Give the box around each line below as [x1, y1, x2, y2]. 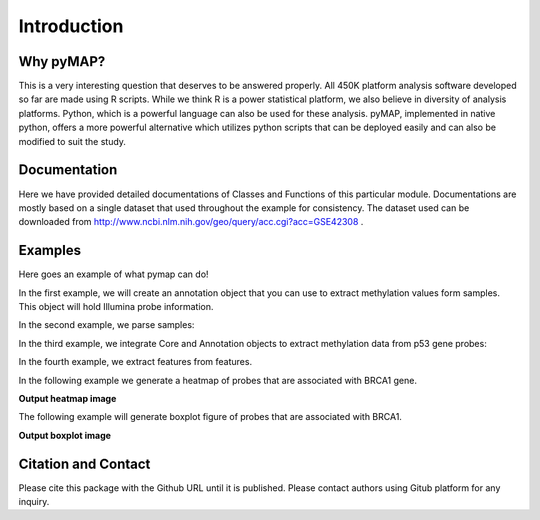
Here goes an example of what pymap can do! [18, 268, 209, 280]
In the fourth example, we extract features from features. [18, 356, 253, 368]
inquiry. [18, 496, 50, 508]
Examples [18, 242, 82, 259]
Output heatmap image [18, 392, 117, 404]
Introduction [18, 15, 124, 37]
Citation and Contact [18, 455, 151, 472]
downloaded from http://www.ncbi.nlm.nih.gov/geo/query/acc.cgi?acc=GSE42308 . [18, 216, 364, 228]
